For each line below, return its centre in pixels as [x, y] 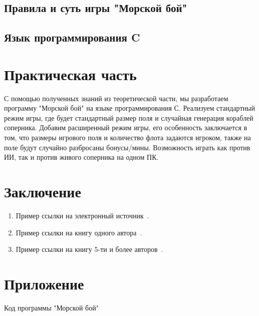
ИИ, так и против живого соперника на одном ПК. [81, 157]
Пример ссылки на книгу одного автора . [79, 232]
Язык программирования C [72, 37]
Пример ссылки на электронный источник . [82, 215]
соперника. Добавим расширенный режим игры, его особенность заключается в [126, 127]
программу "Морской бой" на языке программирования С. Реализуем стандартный [129, 108]
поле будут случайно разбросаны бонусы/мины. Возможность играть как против [127, 147]
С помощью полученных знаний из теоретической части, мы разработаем [116, 98]
